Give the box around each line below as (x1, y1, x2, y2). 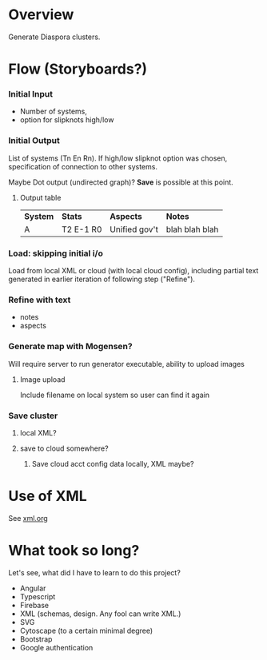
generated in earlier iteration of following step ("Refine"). (8, 274, 196, 284)
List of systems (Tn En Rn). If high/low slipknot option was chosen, (8, 153, 228, 163)
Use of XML (8, 487, 88, 505)
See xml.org (8, 513, 48, 523)
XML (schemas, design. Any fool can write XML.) (19, 609, 181, 618)
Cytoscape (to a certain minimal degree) (19, 626, 153, 635)
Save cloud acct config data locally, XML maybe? (31, 459, 194, 468)
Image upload (19, 374, 66, 384)
